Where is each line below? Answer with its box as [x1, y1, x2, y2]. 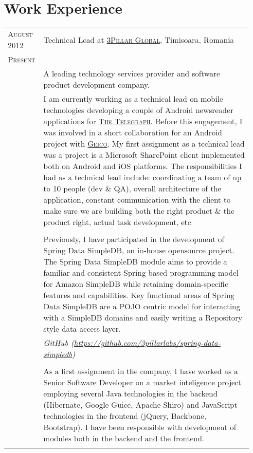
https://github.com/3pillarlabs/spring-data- [74, 337, 221, 349]
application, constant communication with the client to [43, 194, 231, 206]
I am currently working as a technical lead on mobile [43, 93, 223, 105]
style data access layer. [43, 323, 121, 335]
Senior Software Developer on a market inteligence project [43, 377, 241, 388]
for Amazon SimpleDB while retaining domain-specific [43, 278, 229, 290]
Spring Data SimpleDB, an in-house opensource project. [43, 245, 235, 256]
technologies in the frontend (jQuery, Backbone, [43, 410, 206, 422]
